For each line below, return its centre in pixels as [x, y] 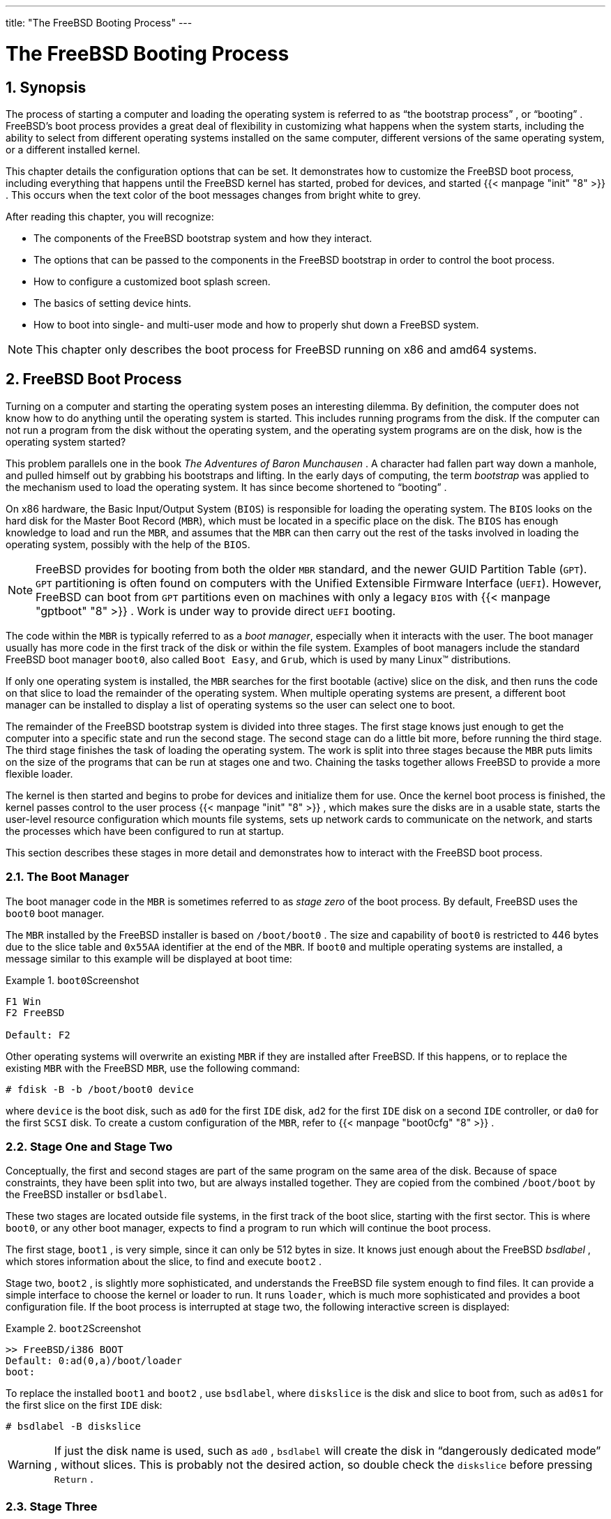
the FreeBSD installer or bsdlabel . [86, 1195]
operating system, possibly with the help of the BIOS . [128, 544]
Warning [30, 1465]
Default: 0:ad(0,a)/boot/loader [94, 1361]
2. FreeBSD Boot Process [94, 379]
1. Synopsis [46, 87]
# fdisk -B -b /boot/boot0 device [100, 1089]
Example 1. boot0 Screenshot [73, 980]
